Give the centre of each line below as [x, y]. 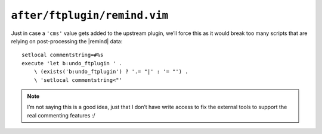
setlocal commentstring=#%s [63, 55]
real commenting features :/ [61, 115]
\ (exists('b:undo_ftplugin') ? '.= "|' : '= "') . [111, 72]
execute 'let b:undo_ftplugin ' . [72, 63]
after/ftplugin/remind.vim [90, 15]
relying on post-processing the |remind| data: [67, 41]
